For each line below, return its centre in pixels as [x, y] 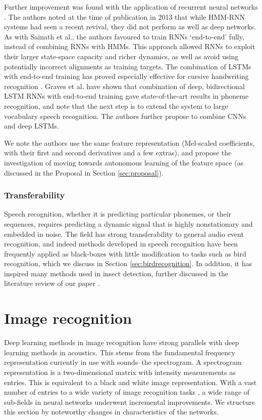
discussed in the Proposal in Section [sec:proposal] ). [84, 172]
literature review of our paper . [52, 283]
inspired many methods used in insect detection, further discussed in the [116, 273]
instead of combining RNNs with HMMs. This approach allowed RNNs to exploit [130, 46]
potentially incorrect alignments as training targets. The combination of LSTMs [128, 66]
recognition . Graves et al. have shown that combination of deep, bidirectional [124, 86]
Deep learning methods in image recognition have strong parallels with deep [122, 342]
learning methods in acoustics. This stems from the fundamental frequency [120, 352]
